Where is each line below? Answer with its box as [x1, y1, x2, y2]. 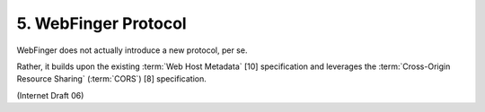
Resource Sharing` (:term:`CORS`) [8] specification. [16, 73, 207, 84]
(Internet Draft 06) [16, 90, 84, 100]
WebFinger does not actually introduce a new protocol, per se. [16, 45, 248, 56]
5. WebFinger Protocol [16, 13, 188, 33]
